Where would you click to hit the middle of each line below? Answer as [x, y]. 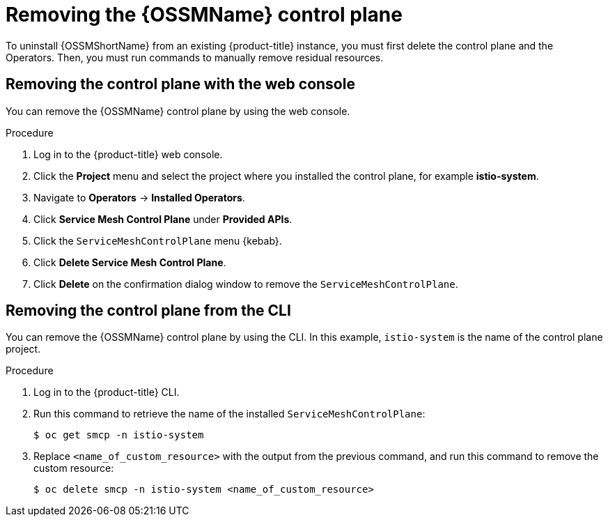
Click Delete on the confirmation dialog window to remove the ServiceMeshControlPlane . [246, 284]
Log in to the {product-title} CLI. [107, 392]
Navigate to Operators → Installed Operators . [139, 197]
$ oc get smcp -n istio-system [119, 435]
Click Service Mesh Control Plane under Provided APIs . [163, 219]
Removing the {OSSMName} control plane [204, 15]
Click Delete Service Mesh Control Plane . [130, 262]
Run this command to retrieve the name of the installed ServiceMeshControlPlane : [229, 414]
